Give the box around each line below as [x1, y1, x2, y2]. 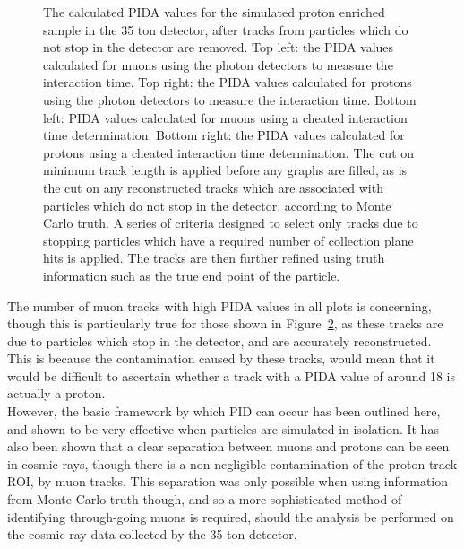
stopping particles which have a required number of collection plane [43, 231, 414, 249]
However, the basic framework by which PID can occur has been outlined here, [7, 402, 441, 421]
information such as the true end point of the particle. [43, 266, 340, 284]
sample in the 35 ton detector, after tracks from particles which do [43, 20, 408, 39]
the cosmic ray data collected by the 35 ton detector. [7, 525, 297, 544]
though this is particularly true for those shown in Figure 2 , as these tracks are [7, 314, 443, 333]
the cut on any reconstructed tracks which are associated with [43, 178, 383, 196]
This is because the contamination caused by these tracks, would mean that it [7, 349, 435, 368]
